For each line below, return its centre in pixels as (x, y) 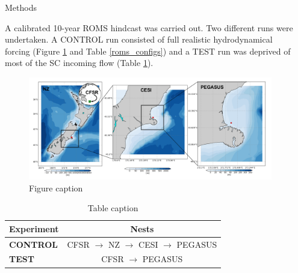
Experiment (34, 228)
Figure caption (56, 187)
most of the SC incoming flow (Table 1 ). (79, 63)
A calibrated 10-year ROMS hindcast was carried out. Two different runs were (149, 27)
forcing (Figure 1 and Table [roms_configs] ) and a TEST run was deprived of (148, 51)
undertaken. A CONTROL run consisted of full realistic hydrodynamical (139, 39)
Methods (21, 7)
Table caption (113, 208)
